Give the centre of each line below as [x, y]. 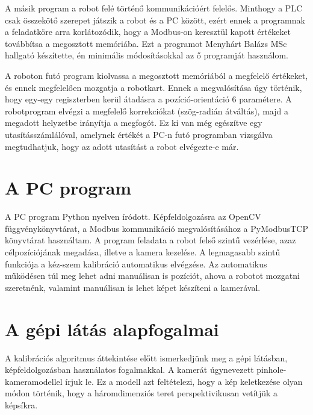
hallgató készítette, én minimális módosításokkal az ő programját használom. [147, 55]
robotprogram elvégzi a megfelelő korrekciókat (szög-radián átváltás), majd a [147, 111]
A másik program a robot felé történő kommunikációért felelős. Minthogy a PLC [154, 8]
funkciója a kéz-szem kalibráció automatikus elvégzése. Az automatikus [136, 264]
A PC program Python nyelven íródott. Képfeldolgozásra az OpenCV [133, 217]
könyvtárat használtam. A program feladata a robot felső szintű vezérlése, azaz [150, 240]
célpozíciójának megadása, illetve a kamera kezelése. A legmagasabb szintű [143, 252]
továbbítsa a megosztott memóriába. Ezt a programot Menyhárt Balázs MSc [146, 43]
